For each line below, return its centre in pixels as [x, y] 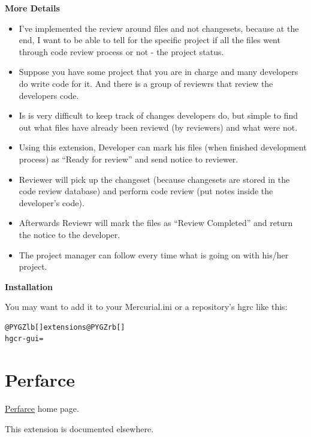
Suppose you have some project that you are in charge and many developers [158, 72]
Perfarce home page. [42, 409]
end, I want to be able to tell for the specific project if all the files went [150, 40]
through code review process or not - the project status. [121, 51]
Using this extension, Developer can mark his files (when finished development [163, 147]
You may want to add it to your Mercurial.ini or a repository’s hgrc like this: [146, 307]
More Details [32, 8]
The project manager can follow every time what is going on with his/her [154, 254]
